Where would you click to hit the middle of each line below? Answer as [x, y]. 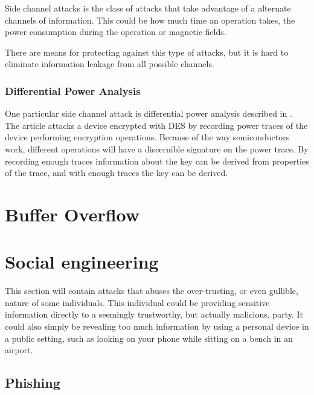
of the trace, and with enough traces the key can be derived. [117, 173]
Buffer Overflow [72, 214]
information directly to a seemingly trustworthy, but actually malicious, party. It [154, 314]
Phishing [33, 383]
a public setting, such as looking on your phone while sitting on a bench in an [149, 338]
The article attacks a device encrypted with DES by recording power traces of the [156, 125]
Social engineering [82, 262]
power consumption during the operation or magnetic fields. [116, 32]
